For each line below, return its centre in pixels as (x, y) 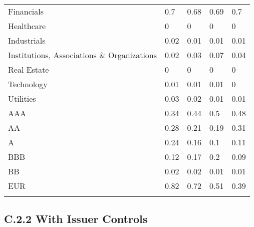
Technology (28, 84)
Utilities (22, 98)
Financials (26, 11)
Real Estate (29, 69)
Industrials (27, 40)
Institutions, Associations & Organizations (83, 55)
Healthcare (27, 26)
